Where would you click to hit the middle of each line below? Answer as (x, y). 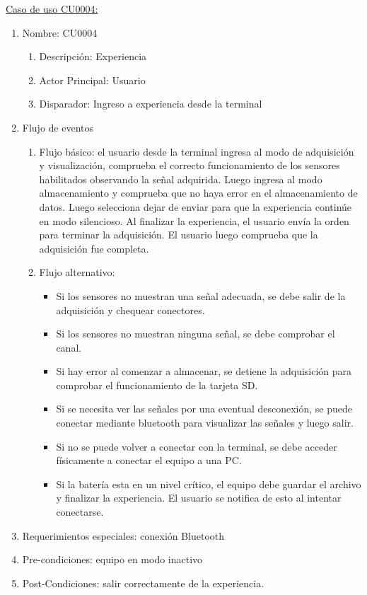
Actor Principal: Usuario (92, 80)
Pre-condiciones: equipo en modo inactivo (112, 559)
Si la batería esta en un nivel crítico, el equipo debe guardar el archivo (209, 484)
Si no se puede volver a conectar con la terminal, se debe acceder (197, 446)
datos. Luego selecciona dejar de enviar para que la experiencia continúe (196, 206)
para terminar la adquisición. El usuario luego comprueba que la (179, 235)
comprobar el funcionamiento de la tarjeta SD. (157, 385)
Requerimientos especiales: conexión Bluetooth (123, 535)
